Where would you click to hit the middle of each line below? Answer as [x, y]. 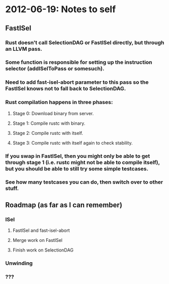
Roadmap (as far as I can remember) [64, 205]
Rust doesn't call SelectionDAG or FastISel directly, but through [85, 43]
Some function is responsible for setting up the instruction [79, 62]
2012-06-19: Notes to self [61, 9]
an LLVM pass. [24, 49]
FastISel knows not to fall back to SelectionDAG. [66, 89]
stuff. [12, 189]
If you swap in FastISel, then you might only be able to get [78, 156]
